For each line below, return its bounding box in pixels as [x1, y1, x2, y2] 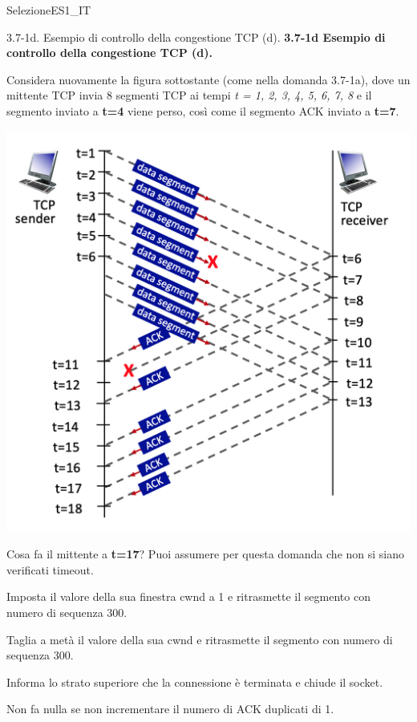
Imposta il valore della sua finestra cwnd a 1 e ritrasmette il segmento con [6, 588, 370, 605]
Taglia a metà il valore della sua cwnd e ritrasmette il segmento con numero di [6, 631, 393, 647]
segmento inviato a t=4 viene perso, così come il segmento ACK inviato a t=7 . [6, 102, 399, 119]
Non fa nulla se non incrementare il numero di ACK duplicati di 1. [6, 700, 334, 717]
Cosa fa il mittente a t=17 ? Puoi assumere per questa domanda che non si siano [6, 546, 405, 562]
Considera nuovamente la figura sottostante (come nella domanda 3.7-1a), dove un [6, 71, 411, 87]
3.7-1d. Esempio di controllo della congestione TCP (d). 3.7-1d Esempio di [6, 28, 386, 45]
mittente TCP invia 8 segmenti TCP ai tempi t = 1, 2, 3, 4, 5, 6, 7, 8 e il [6, 87, 372, 103]
